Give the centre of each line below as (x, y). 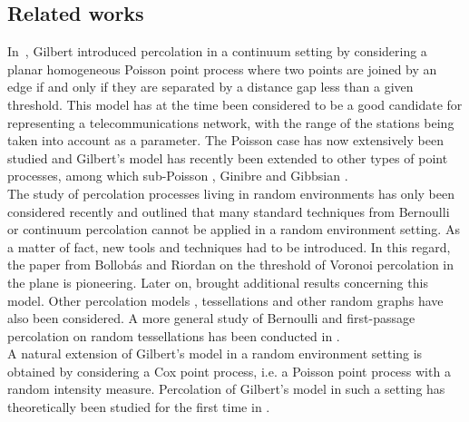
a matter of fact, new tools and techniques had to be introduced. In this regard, (229, 246)
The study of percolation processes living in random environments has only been (231, 193)
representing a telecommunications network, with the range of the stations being (231, 122)
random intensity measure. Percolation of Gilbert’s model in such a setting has (226, 389)
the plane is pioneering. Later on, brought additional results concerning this (218, 282)
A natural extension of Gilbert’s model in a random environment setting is (215, 353)
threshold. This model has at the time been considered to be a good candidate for (235, 104)
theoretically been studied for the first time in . (139, 407)
